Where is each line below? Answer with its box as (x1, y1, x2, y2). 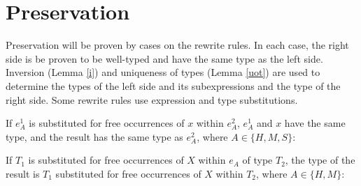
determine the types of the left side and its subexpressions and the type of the (6, 78, 341, 93)
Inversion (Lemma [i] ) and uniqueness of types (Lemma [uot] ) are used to (6, 65, 320, 79)
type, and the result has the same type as (6, 129, 183, 144)
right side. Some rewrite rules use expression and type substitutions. (6, 92, 298, 107)
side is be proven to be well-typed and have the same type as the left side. (6, 51, 323, 65)
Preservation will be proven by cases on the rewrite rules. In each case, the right (6, 38, 349, 52)
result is (6, 166, 40, 180)
